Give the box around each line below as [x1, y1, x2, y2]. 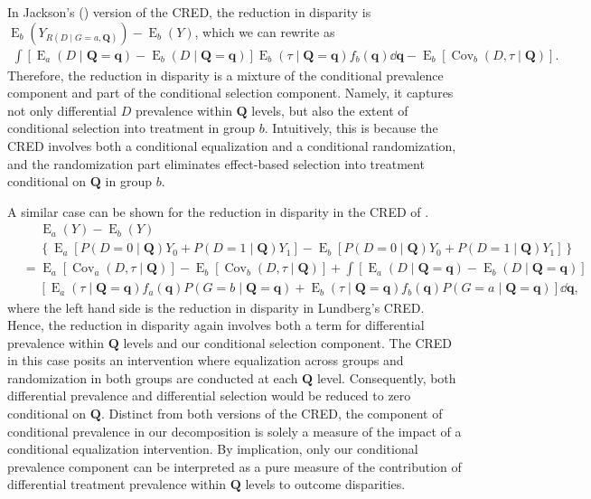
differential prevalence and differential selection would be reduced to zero [7, 386, 411, 405]
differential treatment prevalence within [7, 475, 227, 494]
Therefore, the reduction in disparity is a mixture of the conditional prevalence [7, 65, 444, 84]
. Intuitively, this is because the [264, 118, 438, 137]
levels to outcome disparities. [245, 475, 406, 494]
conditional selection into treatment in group [7, 118, 255, 137]
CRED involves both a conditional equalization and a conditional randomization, [7, 137, 456, 155]
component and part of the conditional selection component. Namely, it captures [7, 83, 454, 102]
